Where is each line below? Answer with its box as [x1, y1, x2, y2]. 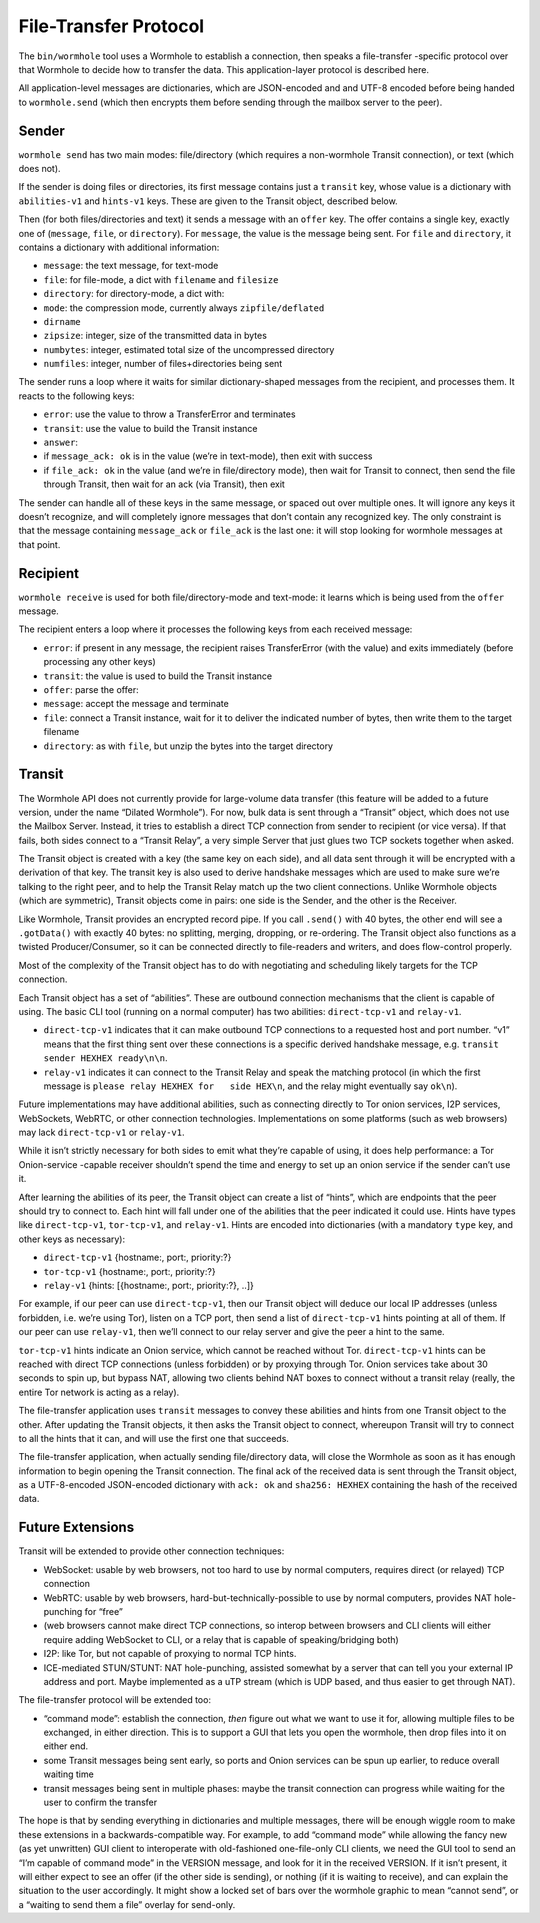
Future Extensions [18, 1519, 135, 1536]
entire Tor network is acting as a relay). [18, 1386, 180, 1398]
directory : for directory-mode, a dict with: [43, 288, 225, 300]
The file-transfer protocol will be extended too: [18, 1694, 212, 1706]
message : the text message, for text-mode [43, 260, 219, 272]
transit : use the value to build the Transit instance [43, 422, 258, 434]
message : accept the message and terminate [43, 698, 229, 710]
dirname [43, 316, 82, 327]
